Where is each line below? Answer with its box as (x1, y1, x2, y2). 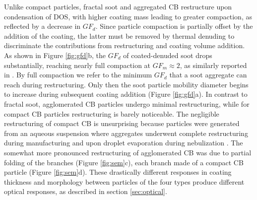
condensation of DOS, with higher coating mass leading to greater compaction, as (4, 11, 252, 21)
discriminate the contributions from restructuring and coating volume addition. (4, 40, 245, 51)
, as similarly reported (180, 60, 247, 70)
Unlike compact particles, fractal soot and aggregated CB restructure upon (4, 1, 232, 11)
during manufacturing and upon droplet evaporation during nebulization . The (4, 137, 243, 148)
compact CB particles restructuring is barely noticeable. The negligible (4, 108, 219, 119)
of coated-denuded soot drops (123, 50, 212, 60)
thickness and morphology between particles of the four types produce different (4, 176, 245, 187)
